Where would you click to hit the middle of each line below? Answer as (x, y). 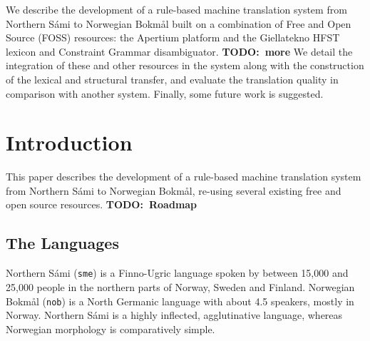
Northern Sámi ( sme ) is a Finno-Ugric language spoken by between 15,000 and (177, 273)
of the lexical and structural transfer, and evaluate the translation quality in (172, 79)
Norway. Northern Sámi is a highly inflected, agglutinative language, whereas (174, 315)
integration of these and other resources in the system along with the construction (185, 65)
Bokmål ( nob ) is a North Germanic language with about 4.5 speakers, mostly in (180, 301)
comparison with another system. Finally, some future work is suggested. (165, 93)
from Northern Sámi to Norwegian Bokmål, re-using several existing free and (174, 190)
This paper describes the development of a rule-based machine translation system (184, 177)
